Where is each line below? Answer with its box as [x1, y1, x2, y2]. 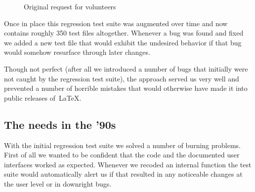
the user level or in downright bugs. [4, 178, 112, 189]
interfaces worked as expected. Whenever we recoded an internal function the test [4, 159, 252, 169]
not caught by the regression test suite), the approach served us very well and [4, 73, 239, 83]
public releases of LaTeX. [4, 92, 82, 103]
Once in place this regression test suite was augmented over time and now [4, 18, 228, 28]
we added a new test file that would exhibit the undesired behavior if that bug [4, 37, 242, 47]
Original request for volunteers [24, 1, 116, 11]
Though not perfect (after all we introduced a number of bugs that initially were [4, 63, 248, 74]
